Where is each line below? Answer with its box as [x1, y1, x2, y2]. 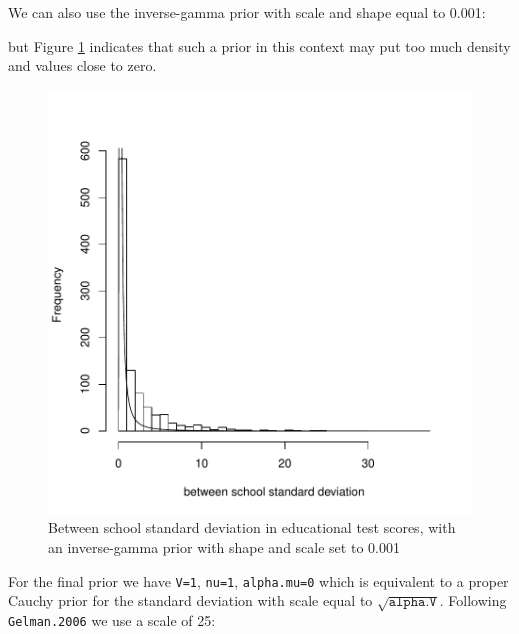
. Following [439, 590, 507, 611]
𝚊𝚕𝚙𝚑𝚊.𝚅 [388, 595, 437, 610]
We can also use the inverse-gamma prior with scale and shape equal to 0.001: [8, 2, 486, 22]
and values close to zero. [8, 55, 157, 76]
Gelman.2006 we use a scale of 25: [8, 609, 216, 630]
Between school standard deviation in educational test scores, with [48, 517, 456, 538]
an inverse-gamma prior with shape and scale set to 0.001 [48, 536, 400, 557]
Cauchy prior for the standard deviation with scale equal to [8, 590, 373, 611]
